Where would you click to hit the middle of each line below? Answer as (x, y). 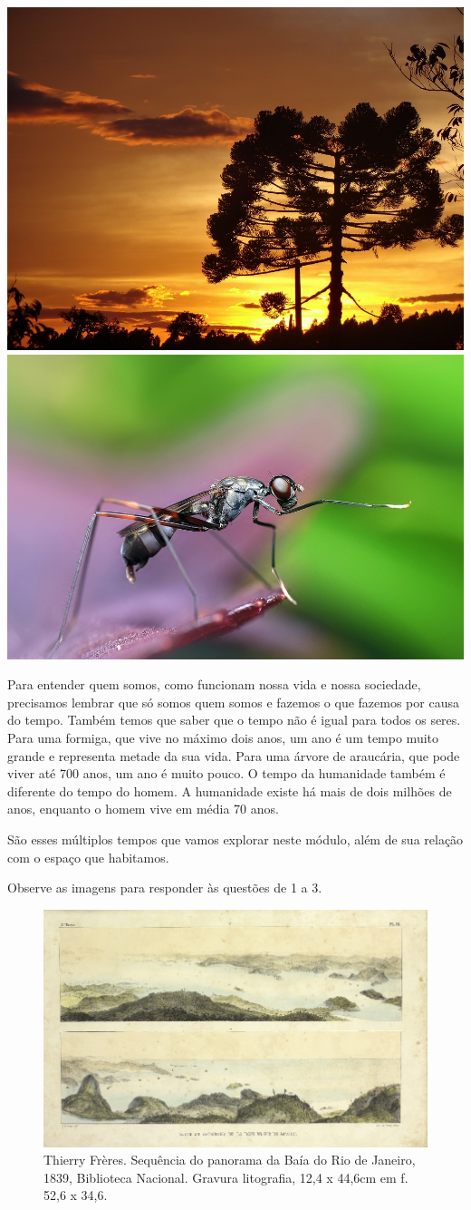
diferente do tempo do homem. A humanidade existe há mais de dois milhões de (230, 790)
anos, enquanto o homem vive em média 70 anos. (143, 809)
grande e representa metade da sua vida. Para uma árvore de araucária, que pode (234, 755)
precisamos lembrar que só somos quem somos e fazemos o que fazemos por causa (233, 702)
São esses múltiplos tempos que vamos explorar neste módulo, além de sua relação (235, 839)
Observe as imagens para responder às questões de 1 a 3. (165, 888)
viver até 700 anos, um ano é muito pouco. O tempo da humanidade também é (226, 773)
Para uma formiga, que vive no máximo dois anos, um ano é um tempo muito (223, 737)
